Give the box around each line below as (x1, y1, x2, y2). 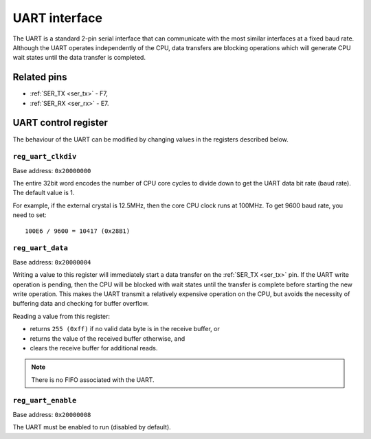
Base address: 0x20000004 (12, 258, 91, 266)
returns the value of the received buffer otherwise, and (30, 334, 185, 343)
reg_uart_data (12, 244, 69, 253)
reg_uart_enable (12, 396, 77, 405)
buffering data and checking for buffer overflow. (12, 300, 149, 308)
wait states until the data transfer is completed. (12, 54, 146, 62)
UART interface (12, 10, 103, 25)
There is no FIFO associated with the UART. (31, 375, 155, 384)
